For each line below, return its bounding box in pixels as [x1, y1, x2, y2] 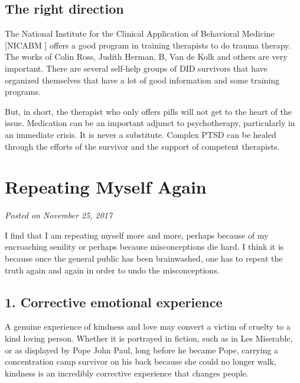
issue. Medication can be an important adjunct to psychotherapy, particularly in [5, 117, 295, 129]
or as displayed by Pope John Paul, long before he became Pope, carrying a [5, 343, 279, 356]
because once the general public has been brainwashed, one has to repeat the [5, 252, 283, 265]
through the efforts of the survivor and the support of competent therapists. [5, 140, 280, 152]
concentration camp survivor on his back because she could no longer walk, [5, 355, 276, 368]
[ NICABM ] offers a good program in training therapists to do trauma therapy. [5, 38, 291, 51]
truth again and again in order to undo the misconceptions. [5, 263, 220, 276]
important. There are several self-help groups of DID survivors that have [5, 62, 268, 74]
